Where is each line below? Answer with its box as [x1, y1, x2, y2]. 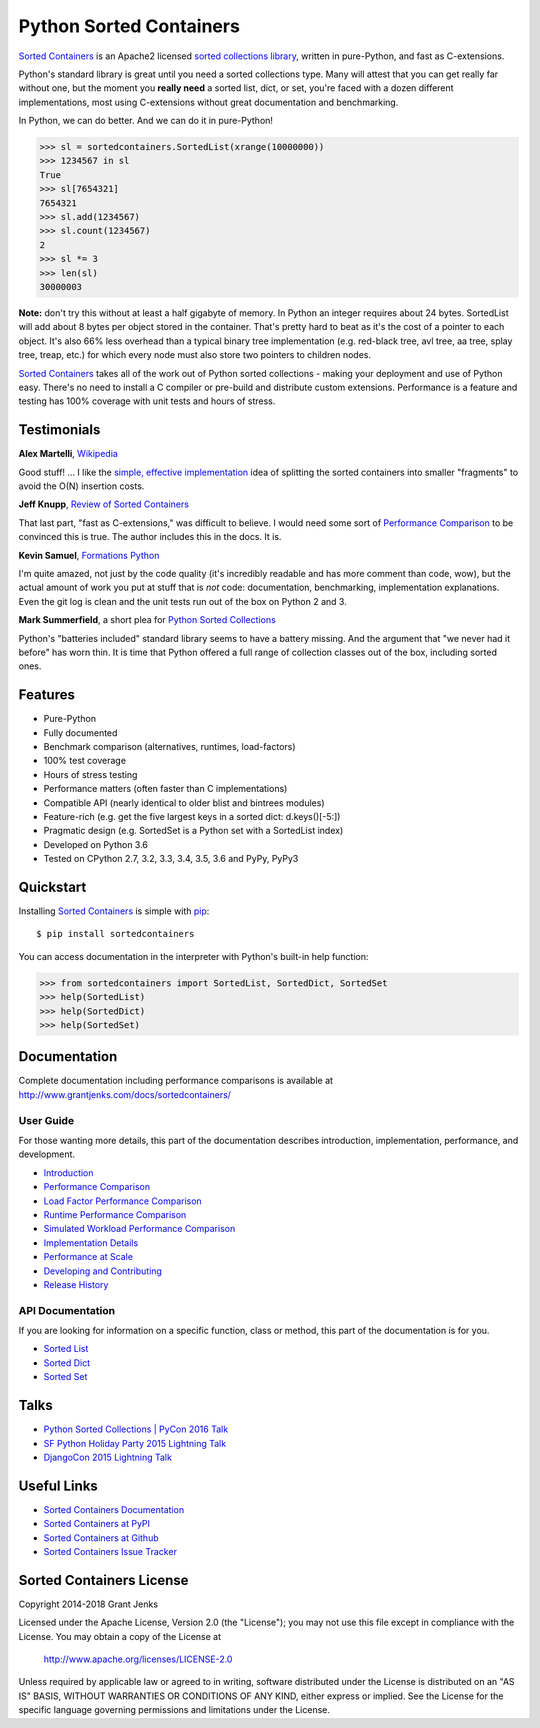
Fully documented [43, 726, 118, 739]
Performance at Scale [43, 1251, 134, 1263]
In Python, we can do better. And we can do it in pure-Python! [18, 115, 274, 127]
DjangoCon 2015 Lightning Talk [43, 1451, 172, 1463]
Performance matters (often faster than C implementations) [43, 783, 288, 795]
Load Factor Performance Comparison [43, 1195, 202, 1207]
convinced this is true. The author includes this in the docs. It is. [18, 531, 282, 543]
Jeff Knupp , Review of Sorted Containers [18, 498, 190, 510]
